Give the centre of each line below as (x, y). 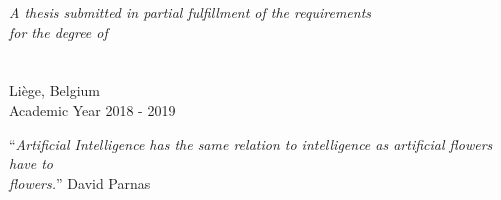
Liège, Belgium (54, 90)
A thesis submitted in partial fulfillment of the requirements (190, 12)
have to (31, 163)
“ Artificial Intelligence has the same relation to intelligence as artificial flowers (251, 143)
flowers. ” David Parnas (80, 182)
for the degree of (58, 31)
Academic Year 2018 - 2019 (92, 109)
